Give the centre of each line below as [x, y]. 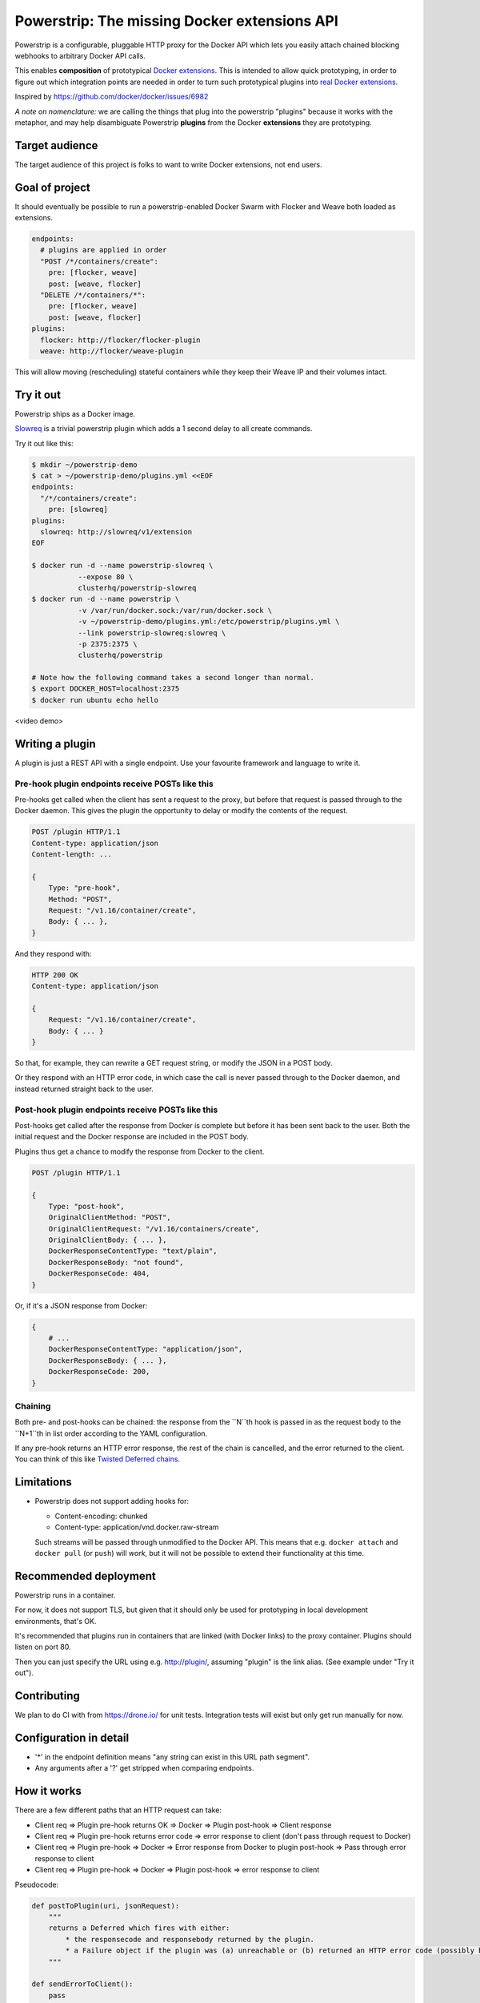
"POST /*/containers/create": [100, 261]
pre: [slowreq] [78, 510]
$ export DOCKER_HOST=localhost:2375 [106, 689]
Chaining [33, 1406]
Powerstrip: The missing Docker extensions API [177, 21]
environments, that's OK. [56, 1621]
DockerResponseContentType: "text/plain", [133, 1251]
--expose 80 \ [106, 576]
